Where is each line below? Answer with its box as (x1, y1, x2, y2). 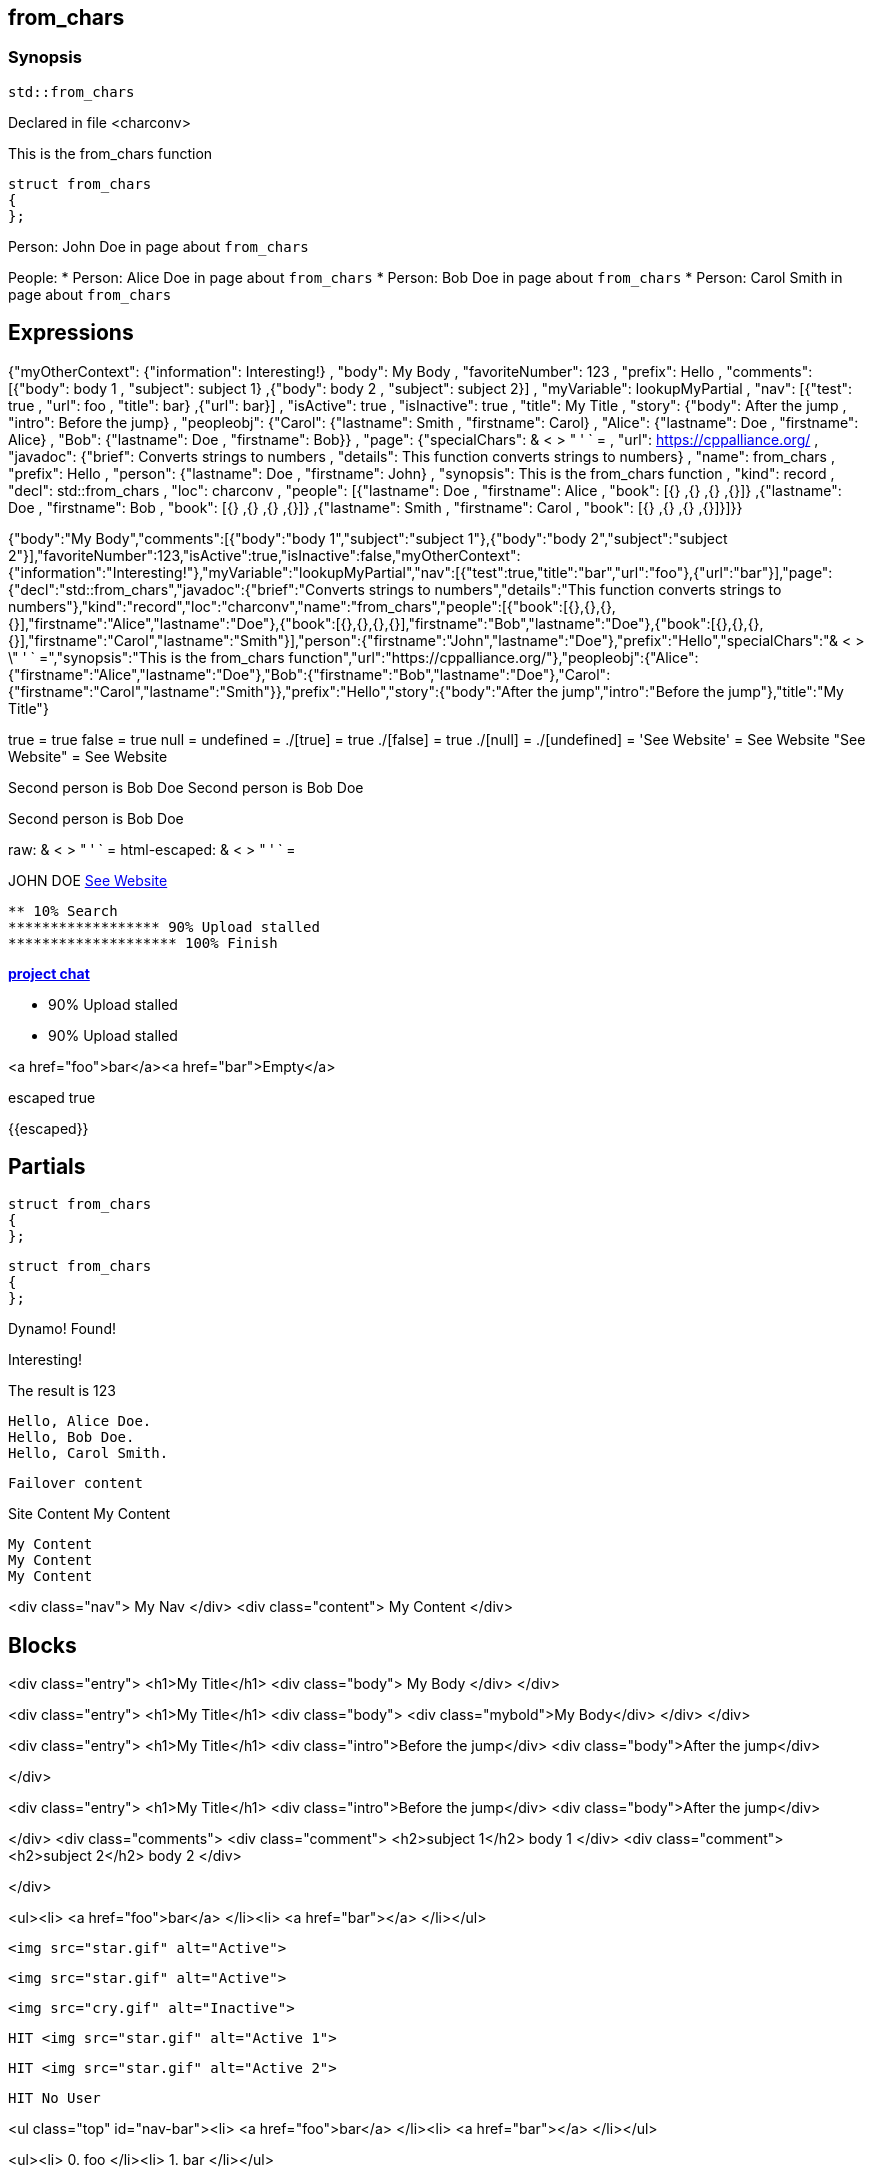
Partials (8, 1154, 86, 1180)
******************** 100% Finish (8, 934, 278, 951)
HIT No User (8, 2090, 101, 2107)
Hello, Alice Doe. (8, 1413, 152, 1430)
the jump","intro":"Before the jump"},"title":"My (537, 682, 844, 700)
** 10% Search (8, 902, 118, 919)
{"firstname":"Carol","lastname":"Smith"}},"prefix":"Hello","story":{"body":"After (8, 682, 534, 700)
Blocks (8, 1632, 77, 1658)
